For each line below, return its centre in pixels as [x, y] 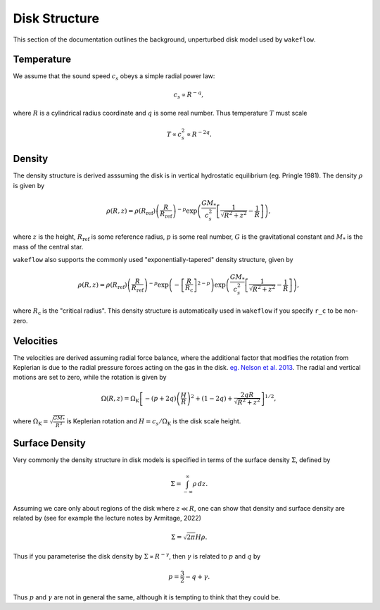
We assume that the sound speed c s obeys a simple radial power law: [114, 77]
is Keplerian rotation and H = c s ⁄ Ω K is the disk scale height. [154, 422]
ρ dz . [200, 484]
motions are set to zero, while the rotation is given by [90, 378]
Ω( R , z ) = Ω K [120, 399]
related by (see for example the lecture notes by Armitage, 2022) [107, 518]
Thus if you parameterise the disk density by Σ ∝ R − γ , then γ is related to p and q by [137, 555]
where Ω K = [31, 422]
